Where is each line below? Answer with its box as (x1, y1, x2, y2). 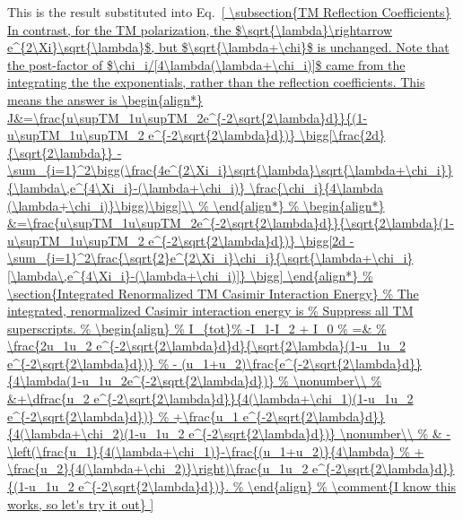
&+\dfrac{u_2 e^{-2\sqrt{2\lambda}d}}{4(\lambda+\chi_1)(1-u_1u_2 (7, 389, 414, 408)
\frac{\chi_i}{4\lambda (249, 178, 383, 196)
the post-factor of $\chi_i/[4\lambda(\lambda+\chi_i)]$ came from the (7, 55, 406, 74)
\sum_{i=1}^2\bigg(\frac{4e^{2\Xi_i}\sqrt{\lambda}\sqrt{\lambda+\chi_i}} (7, 160, 453, 179)
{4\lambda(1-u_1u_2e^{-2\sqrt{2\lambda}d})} (7, 371, 275, 390)
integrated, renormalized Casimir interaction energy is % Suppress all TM (7, 301, 414, 320)
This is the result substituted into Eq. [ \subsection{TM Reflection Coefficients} (7, 3, 451, 21)
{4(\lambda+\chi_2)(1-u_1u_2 (7, 424, 185, 443)
